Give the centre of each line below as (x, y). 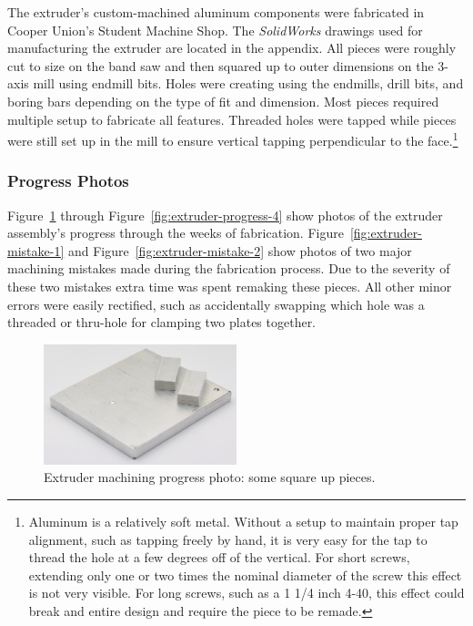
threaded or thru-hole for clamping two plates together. (162, 322)
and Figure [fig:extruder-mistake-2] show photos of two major (240, 250)
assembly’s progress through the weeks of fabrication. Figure (176, 233)
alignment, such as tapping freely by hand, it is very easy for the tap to (228, 539)
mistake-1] (36, 250)
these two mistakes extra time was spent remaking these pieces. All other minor (230, 286)
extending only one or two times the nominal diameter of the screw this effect (245, 575)
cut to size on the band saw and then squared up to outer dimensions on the (221, 65)
